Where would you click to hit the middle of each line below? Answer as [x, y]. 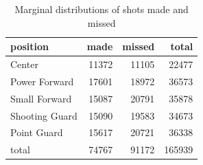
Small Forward [41, 98]
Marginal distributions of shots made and [101, 9]
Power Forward [42, 81]
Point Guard [37, 132]
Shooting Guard [44, 115]
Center [24, 64]
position [29, 46]
